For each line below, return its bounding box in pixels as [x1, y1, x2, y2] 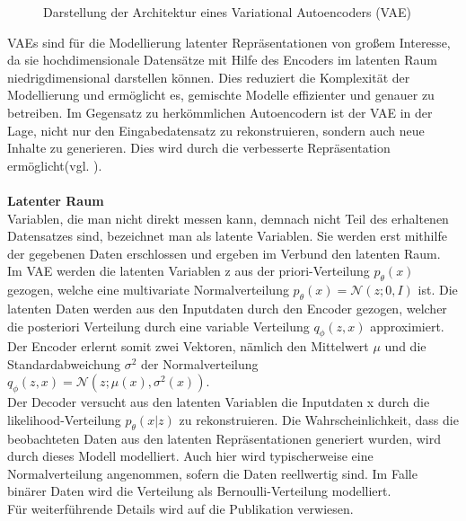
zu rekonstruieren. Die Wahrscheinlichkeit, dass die [179, 410, 459, 428]
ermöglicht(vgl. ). [7, 155, 102, 174]
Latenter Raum [7, 190, 104, 209]
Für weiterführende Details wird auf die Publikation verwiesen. [7, 499, 354, 518]
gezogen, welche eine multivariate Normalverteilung [7, 280, 289, 299]
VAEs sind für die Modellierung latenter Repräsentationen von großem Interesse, [7, 32, 451, 51]
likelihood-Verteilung [7, 410, 121, 428]
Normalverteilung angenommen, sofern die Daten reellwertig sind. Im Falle [7, 464, 418, 482]
